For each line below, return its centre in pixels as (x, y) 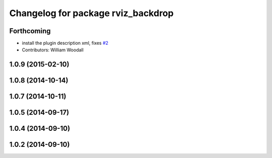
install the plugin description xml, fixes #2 (65, 43)
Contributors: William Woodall (53, 50)
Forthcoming (30, 31)
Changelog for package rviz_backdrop (91, 13)
